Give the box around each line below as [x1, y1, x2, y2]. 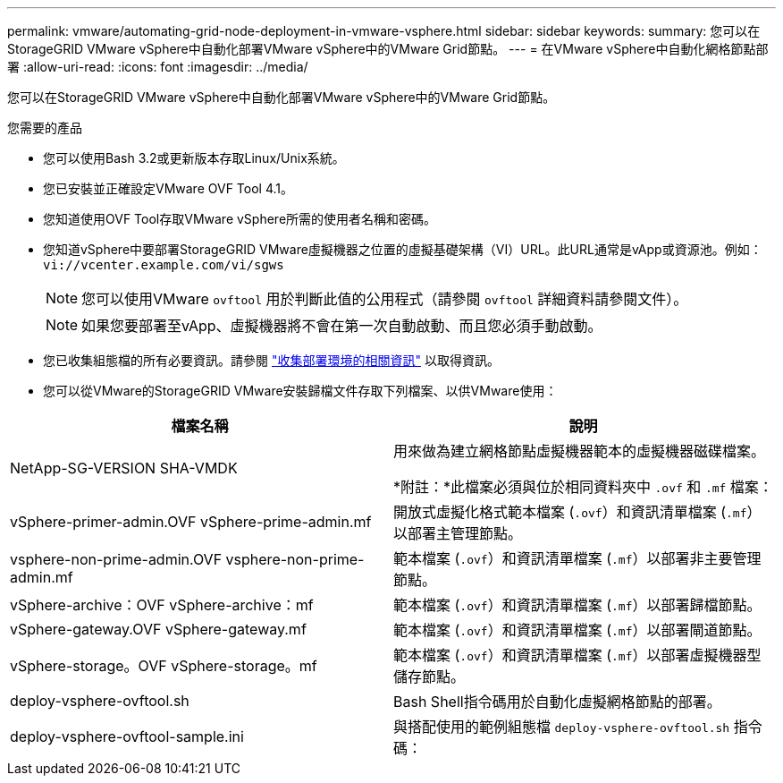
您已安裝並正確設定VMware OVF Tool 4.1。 [43, 181, 294, 196]
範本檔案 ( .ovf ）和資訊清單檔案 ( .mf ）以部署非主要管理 [393, 549, 762, 567]
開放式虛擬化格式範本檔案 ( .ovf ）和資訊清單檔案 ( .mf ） [393, 503, 762, 521]
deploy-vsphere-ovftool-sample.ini [10, 728, 244, 745]
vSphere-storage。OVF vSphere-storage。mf [10, 657, 317, 675]
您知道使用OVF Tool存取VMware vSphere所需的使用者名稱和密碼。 [43, 211, 437, 226]
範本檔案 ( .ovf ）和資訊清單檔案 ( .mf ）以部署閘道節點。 [393, 621, 762, 639]
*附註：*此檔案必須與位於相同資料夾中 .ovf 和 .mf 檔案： [393, 478, 773, 496]
